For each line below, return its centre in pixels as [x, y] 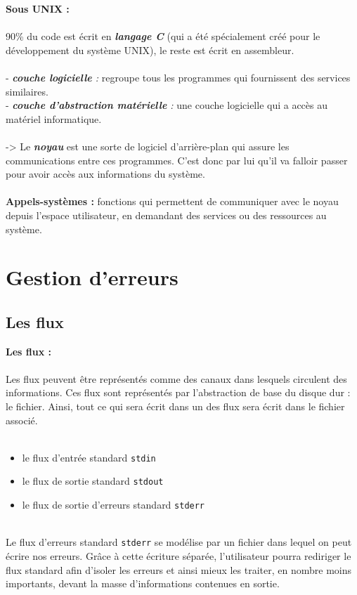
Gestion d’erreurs [92, 277]
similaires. [27, 91]
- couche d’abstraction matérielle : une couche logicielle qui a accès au [167, 105]
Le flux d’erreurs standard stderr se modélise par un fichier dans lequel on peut [179, 542]
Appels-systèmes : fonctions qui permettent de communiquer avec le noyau [172, 201]
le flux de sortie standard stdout [93, 481]
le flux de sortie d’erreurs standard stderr [113, 505]
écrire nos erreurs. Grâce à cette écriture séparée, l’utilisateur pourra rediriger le [178, 556]
